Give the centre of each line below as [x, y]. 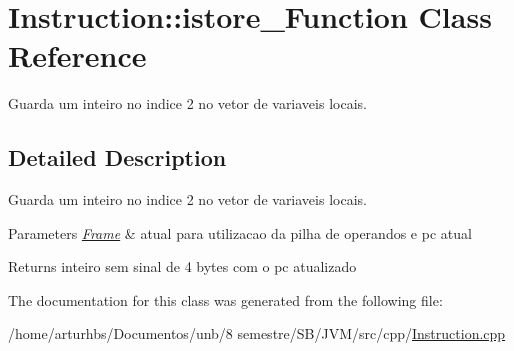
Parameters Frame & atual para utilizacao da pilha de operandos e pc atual [240, 232]
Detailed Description [117, 157]
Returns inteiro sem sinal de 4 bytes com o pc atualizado [182, 266]
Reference [77, 55]
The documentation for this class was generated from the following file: [225, 299]
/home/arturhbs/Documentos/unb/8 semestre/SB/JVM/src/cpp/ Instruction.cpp [257, 333]
